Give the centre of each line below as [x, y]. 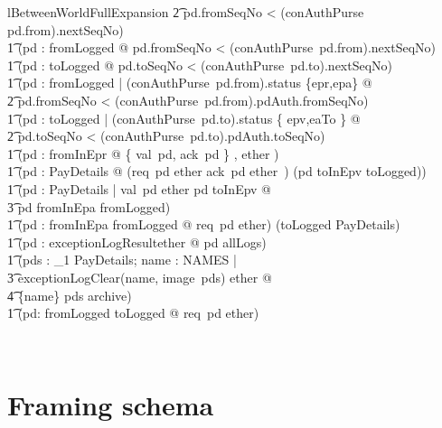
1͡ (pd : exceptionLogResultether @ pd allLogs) [137, 242]
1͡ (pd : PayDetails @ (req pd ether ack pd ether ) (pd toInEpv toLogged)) [217, 171]
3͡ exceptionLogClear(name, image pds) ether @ [140, 277]
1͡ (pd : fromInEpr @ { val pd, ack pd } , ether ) [143, 153]
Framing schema [111, 405]
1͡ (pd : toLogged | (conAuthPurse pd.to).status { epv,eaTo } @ [184, 118]
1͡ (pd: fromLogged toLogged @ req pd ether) [133, 313]
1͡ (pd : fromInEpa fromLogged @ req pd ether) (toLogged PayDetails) [204, 224]
